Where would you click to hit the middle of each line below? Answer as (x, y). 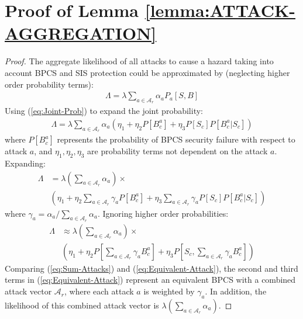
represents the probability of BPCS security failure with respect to (176, 139)
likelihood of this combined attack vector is (82, 305)
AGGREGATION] (81, 33)
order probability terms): (49, 84)
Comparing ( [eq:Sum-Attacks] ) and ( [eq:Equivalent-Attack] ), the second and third (151, 268)
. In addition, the (236, 291)
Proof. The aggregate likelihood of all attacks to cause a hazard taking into (139, 61)
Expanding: (25, 163)
